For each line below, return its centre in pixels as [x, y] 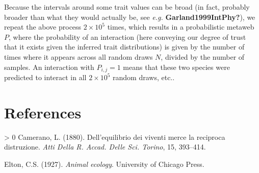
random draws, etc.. [144, 77]
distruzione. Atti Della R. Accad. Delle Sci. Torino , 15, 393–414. [105, 147]
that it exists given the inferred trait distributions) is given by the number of [124, 47]
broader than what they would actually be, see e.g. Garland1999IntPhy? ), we [130, 17]
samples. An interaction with [49, 67]
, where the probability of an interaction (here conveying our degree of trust [127, 36]
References [43, 112]
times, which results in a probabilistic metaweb [181, 27]
